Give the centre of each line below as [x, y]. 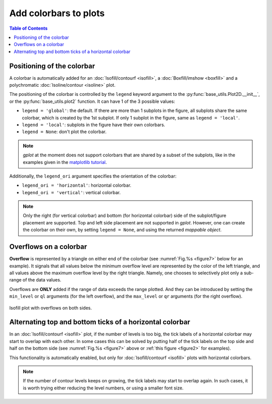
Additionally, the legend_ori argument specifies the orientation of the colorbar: [93, 176]
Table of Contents [28, 28]
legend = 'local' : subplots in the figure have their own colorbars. [94, 125]
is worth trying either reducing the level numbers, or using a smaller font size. [103, 388]
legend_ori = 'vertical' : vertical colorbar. [71, 192]
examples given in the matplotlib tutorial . [65, 162]
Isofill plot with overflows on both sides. [51, 308]
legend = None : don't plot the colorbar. [64, 132]
